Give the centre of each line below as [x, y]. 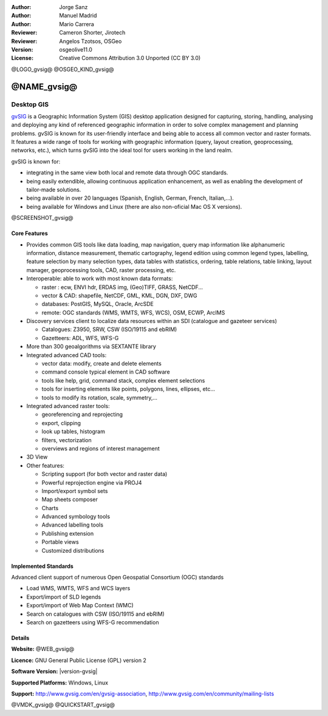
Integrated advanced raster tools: [68, 406]
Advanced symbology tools [76, 517]
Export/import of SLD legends [64, 597]
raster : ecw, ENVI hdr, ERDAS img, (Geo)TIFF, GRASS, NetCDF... [122, 287]
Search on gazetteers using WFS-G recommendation [93, 622]
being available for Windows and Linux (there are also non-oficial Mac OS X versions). [134, 206]
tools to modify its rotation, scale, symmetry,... [100, 397]
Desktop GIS [30, 104]
